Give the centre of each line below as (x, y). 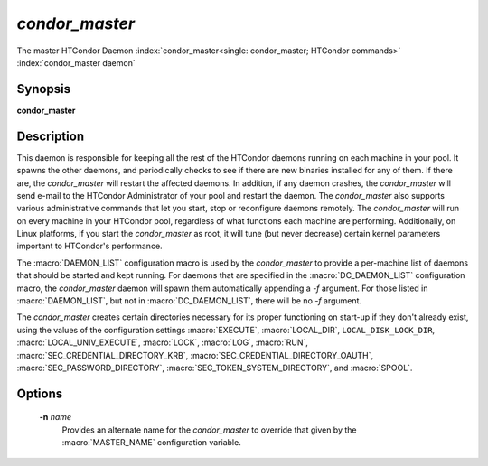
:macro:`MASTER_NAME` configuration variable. (151, 443)
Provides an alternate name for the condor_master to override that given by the (209, 430)
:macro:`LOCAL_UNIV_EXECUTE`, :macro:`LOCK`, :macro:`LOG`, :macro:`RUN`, (163, 342)
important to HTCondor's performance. (89, 246)
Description (51, 136)
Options (40, 393)
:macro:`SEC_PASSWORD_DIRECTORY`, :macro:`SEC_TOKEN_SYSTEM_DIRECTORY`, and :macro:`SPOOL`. (215, 368)
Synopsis (44, 89)
